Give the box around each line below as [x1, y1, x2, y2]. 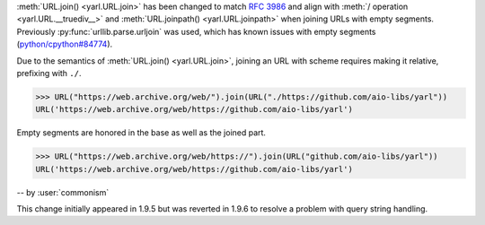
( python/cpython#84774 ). [16, 39, 113, 49]
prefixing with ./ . [16, 67, 82, 78]
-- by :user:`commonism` [16, 186, 110, 197]
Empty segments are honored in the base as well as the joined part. [16, 127, 267, 138]
